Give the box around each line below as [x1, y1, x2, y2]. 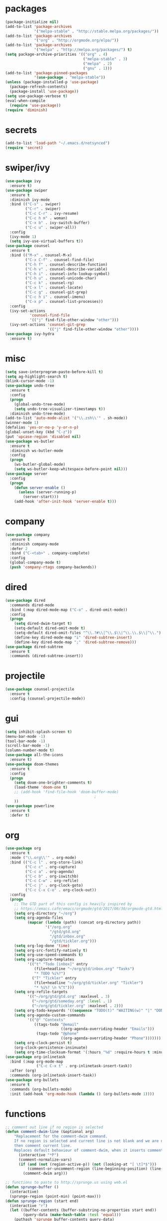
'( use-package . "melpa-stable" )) [34, 75, 106, 80]
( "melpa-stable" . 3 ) [83, 56, 128, 61]
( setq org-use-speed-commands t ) [14, 952, 83, 957]
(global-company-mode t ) [9, 560, 61, 565]
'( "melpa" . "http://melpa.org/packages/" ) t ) [34, 47, 133, 52]
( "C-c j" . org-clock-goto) [25, 883, 83, 888]
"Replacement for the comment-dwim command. [14, 1134, 108, 1139]
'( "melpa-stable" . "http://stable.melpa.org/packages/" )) [34, 28, 159, 34]
